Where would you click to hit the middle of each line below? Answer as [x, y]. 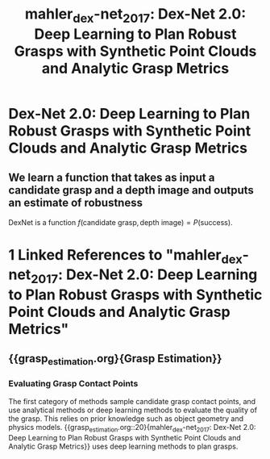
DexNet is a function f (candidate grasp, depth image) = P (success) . [120, 222]
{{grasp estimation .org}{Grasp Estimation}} [115, 360]
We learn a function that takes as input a [112, 178]
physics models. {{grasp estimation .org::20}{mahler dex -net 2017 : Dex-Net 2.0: [132, 428]
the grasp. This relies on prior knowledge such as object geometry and [126, 418]
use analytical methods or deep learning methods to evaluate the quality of [133, 410]
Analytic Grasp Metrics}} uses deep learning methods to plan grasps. [123, 446]
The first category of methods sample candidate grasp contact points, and [132, 401]
